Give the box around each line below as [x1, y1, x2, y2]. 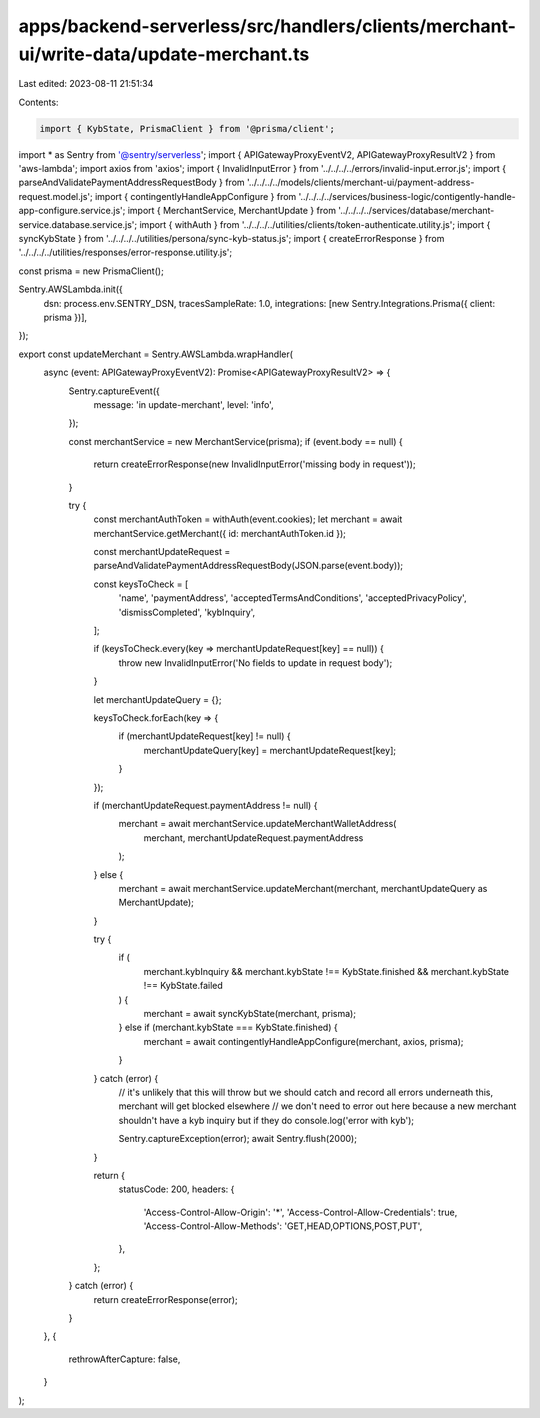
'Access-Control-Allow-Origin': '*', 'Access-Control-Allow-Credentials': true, [143, 1206, 458, 1218]
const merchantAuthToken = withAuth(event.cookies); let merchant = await [93, 513, 403, 525]
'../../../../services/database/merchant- [338, 205, 495, 217]
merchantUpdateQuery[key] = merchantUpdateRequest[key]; [143, 744, 397, 756]
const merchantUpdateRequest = [93, 546, 231, 558]
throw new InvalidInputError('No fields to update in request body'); [118, 656, 393, 669]
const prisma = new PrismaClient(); [18, 265, 164, 277]
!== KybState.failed [143, 980, 224, 992]
